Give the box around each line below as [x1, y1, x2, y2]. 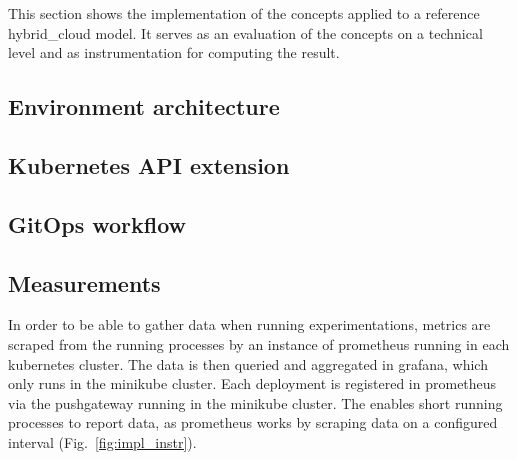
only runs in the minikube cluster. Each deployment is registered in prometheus [8, 373, 497, 394]
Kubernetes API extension [8, 149, 290, 180]
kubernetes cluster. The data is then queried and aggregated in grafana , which [8, 353, 488, 374]
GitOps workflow [8, 208, 187, 239]
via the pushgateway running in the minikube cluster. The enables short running [8, 392, 503, 413]
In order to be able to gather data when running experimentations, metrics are [8, 314, 491, 335]
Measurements [8, 267, 161, 298]
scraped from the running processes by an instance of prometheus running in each [8, 333, 510, 354]
